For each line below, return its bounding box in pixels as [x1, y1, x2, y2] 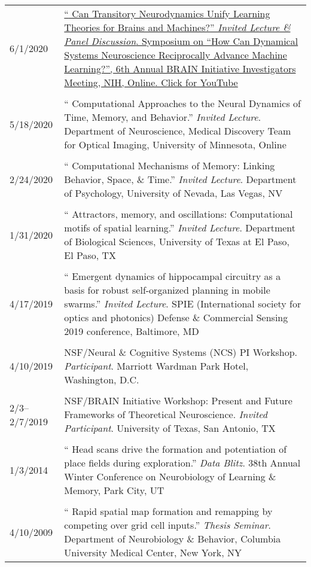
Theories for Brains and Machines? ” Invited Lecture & [64, 20, 291, 34]
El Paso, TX [64, 248, 117, 262]
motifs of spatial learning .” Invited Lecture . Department [64, 221, 296, 234]
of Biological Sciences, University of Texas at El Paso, [64, 234, 289, 248]
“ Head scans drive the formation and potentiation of [64, 442, 287, 456]
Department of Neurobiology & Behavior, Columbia [64, 532, 281, 545]
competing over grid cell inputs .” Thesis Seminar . [64, 518, 271, 532]
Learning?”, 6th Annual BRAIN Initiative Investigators [64, 62, 296, 75]
